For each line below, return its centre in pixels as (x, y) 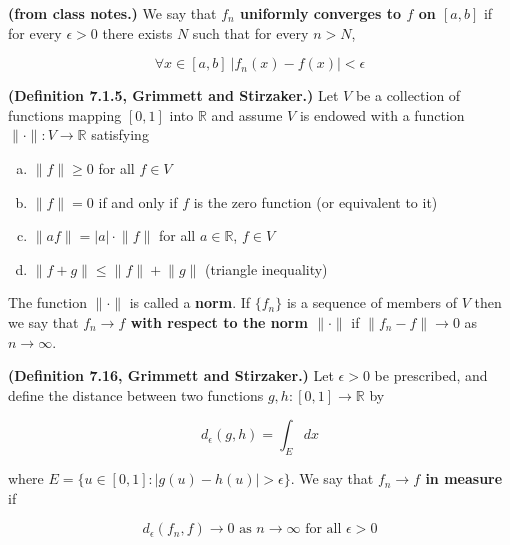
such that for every (250, 32)
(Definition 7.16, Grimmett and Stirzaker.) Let (171, 375)
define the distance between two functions (136, 394)
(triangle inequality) (266, 268)
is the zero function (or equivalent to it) (315, 201)
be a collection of (408, 95)
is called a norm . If (190, 302)
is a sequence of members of (372, 302)
